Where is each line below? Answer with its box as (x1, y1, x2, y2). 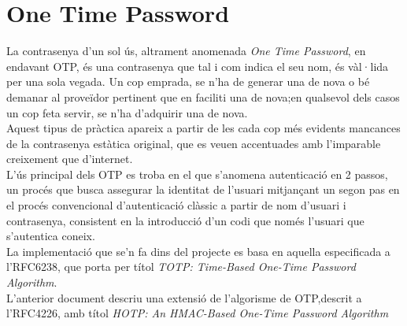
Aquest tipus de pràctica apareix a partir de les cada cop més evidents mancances (6, 120, 401, 136)
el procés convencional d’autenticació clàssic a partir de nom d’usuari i (6, 197, 346, 213)
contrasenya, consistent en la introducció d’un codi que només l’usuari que (6, 212, 364, 228)
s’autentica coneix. (6, 228, 95, 244)
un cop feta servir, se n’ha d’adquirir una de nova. (6, 104, 248, 120)
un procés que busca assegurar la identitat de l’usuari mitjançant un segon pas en (6, 181, 400, 198)
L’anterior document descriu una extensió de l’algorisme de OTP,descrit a (6, 289, 362, 306)
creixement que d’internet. (6, 150, 133, 167)
